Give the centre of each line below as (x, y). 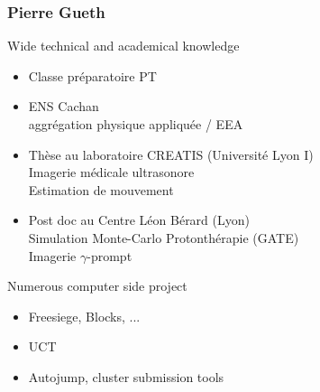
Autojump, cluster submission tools (126, 376)
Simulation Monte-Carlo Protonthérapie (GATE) (164, 237)
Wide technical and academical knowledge (123, 46)
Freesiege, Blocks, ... (84, 316)
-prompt (110, 255)
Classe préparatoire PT (92, 75)
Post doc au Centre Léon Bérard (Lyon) (139, 220)
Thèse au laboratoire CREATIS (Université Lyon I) (171, 154)
